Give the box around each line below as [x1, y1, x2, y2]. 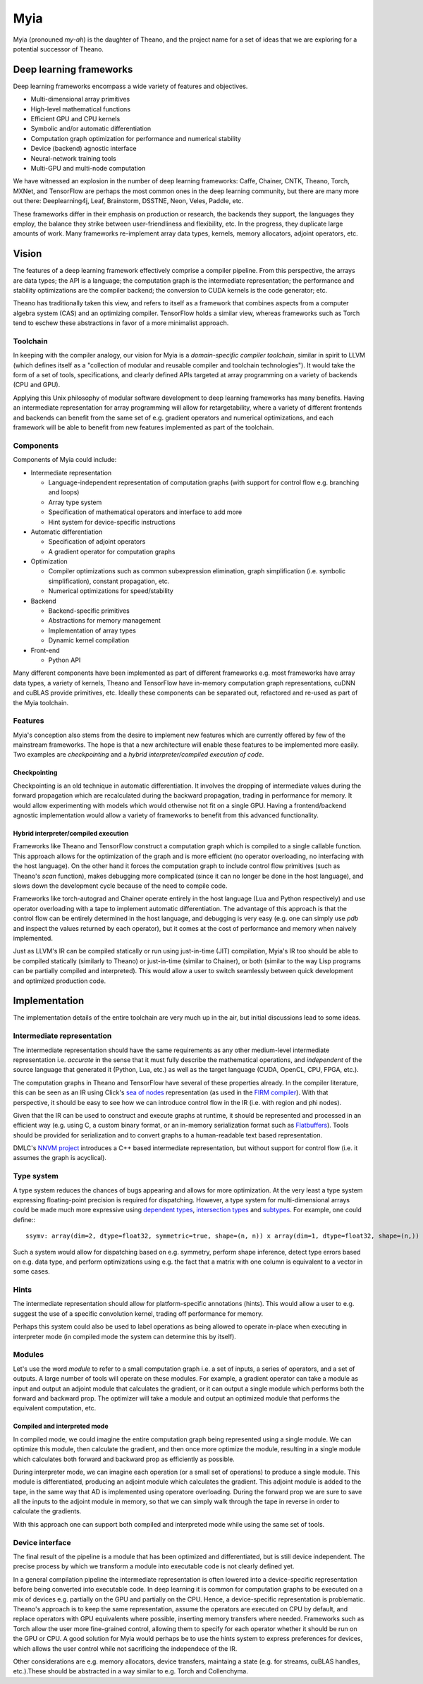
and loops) [48, 488, 80, 496]
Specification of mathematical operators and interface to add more [48, 508, 243, 516]
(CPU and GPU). [13, 381, 61, 389]
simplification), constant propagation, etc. [48, 577, 170, 585]
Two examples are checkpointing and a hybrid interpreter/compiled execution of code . [13, 750, 264, 759]
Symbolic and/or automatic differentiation [30, 124, 152, 133]
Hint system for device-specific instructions [48, 518, 176, 526]
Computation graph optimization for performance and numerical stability [30, 134, 241, 142]
